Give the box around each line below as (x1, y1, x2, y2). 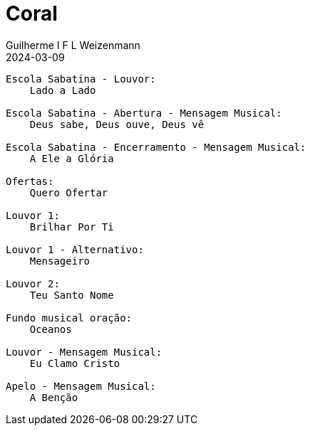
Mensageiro (29, 255, 91, 267)
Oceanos (29, 323, 72, 335)
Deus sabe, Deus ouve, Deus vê (29, 118, 205, 130)
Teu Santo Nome (29, 289, 114, 301)
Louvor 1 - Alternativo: (6, 243, 144, 255)
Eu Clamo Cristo (29, 357, 120, 369)
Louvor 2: (6, 277, 60, 289)
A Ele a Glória (29, 152, 114, 164)
